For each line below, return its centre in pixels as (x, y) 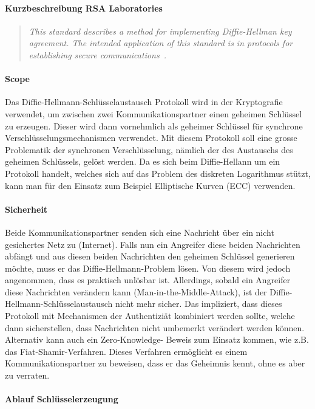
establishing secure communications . (98, 54)
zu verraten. (27, 375)
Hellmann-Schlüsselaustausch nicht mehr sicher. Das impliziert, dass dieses (144, 304)
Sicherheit (26, 209)
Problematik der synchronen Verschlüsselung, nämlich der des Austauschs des (149, 149)
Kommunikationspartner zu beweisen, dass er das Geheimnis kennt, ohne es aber (155, 363)
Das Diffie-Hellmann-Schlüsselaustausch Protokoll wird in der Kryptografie (144, 102)
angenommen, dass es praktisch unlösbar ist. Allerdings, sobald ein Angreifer (148, 280)
